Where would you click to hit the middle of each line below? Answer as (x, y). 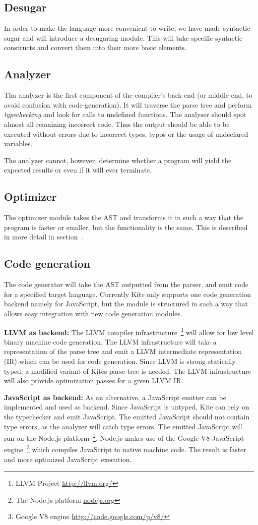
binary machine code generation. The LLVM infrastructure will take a (110, 341)
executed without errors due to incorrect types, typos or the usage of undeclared (126, 134)
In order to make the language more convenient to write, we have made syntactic (127, 28)
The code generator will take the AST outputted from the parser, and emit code (126, 284)
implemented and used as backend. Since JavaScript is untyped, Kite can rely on (127, 407)
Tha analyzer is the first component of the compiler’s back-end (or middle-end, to (128, 95)
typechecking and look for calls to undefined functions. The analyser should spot (125, 114)
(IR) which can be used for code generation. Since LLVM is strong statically (120, 361)
